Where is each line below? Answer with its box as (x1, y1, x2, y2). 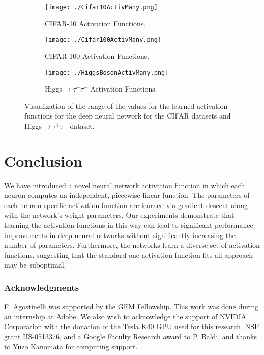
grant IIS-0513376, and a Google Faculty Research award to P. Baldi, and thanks (4, 331, 257, 341)
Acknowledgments (4, 281, 79, 293)
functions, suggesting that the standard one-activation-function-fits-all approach (4, 249, 253, 260)
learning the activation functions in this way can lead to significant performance (4, 220, 253, 230)
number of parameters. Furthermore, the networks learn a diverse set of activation (4, 240, 260, 250)
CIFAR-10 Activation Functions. (45, 18, 146, 28)
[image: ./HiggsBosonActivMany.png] (45, 69, 169, 76)
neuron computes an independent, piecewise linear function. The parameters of (4, 190, 250, 200)
